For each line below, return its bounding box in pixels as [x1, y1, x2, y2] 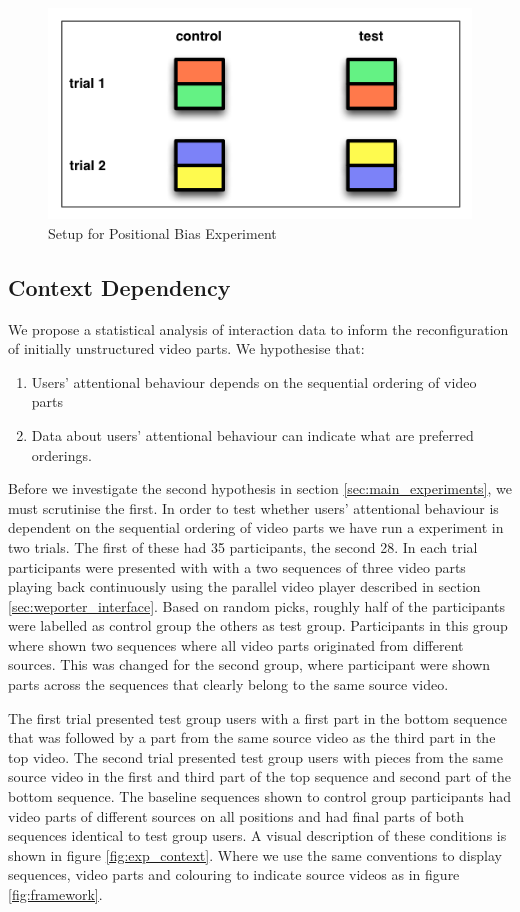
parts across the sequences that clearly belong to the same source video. [8, 674, 449, 695]
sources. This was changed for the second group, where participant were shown [8, 654, 491, 675]
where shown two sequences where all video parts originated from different [8, 634, 464, 655]
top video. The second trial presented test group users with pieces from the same [8, 746, 503, 767]
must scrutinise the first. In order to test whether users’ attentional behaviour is [8, 497, 499, 518]
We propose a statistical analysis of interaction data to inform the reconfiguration [8, 318, 509, 339]
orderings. [31, 444, 92, 465]
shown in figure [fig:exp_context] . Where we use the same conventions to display [8, 844, 502, 865]
